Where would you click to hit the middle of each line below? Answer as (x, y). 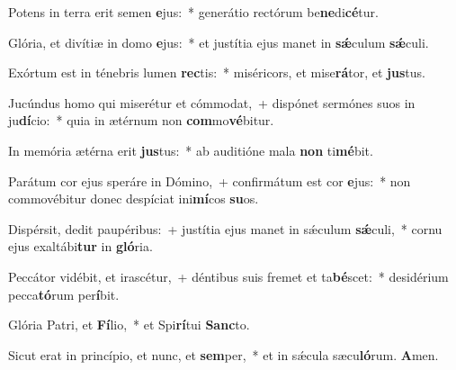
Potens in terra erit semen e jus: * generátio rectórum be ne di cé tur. (193, 12)
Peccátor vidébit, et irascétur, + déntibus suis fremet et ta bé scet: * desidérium (228, 276)
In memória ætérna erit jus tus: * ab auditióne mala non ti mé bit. (191, 150)
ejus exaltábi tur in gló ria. (80, 246)
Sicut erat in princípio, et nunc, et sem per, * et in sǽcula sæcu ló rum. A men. (224, 354)
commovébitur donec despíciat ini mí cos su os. (134, 199)
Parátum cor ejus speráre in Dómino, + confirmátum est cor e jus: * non (210, 180)
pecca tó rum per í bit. (64, 294)
